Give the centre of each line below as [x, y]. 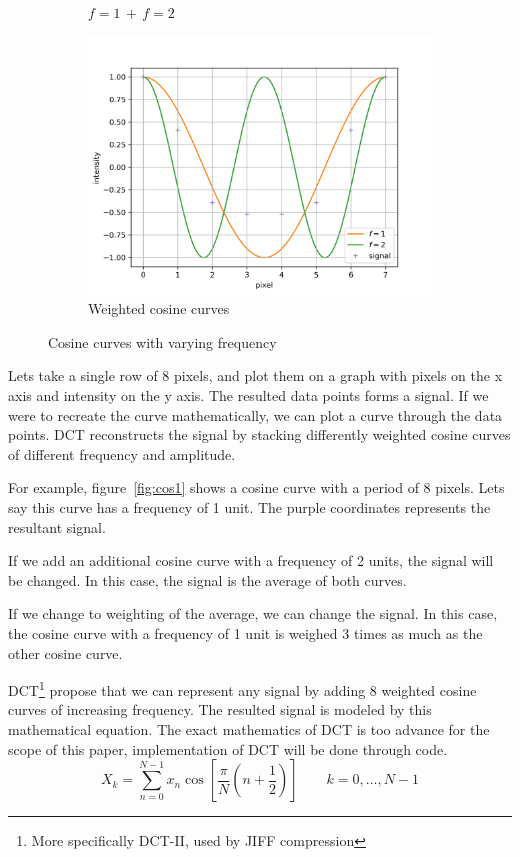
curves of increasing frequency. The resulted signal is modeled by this [220, 709]
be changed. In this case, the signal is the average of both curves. [207, 579]
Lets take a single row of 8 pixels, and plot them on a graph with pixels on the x [255, 375]
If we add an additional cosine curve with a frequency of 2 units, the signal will [251, 560]
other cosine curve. [65, 652]
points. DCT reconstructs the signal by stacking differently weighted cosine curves [259, 434]
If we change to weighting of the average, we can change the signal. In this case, [253, 613]
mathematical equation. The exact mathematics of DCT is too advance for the [249, 728]
